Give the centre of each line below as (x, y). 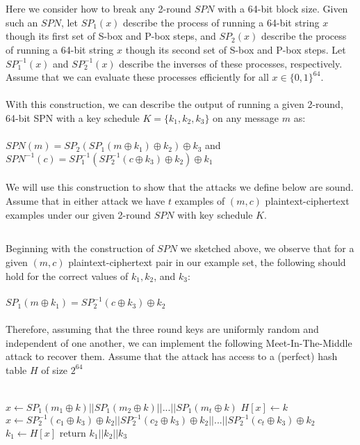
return (73, 433)
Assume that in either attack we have (85, 200)
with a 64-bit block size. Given (283, 9)
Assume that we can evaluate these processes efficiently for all (137, 77)
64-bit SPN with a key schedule (73, 117)
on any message (246, 117)
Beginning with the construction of (80, 248)
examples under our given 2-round (79, 214)
